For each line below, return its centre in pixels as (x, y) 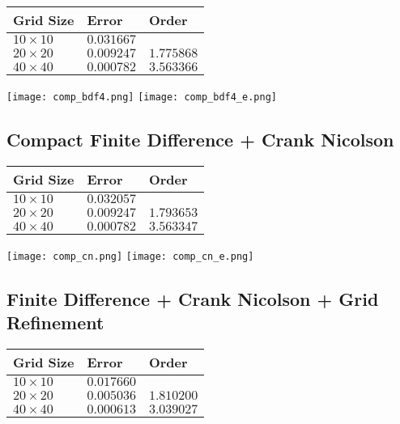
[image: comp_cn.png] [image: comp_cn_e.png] (130, 256)
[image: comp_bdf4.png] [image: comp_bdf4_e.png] (142, 97)
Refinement (55, 322)
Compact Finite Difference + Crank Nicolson (200, 140)
